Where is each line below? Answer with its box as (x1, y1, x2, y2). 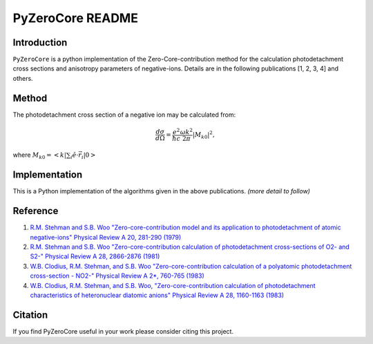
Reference (12, 205, 59, 217)
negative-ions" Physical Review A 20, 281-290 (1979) (30, 233, 182, 241)
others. (12, 74, 34, 82)
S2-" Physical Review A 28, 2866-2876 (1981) (30, 252, 160, 260)
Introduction (12, 37, 68, 48)
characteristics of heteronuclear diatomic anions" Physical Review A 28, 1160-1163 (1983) (30, 291, 285, 299)
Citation (12, 309, 48, 321)
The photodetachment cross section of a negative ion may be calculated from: (12, 111, 236, 119)
